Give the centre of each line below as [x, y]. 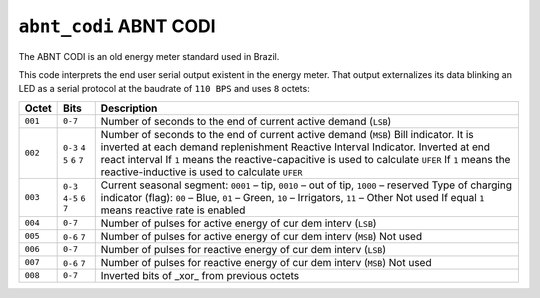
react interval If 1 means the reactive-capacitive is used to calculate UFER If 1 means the [305, 159]
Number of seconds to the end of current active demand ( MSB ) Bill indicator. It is [287, 134]
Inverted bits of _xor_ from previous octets [200, 275]
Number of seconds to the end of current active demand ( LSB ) [246, 121]
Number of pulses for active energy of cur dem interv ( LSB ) [238, 223]
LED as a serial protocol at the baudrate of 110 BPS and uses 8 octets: [164, 89]
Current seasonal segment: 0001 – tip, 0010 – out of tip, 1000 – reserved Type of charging [306, 185]
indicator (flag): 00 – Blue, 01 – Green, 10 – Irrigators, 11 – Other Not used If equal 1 [292, 197]
